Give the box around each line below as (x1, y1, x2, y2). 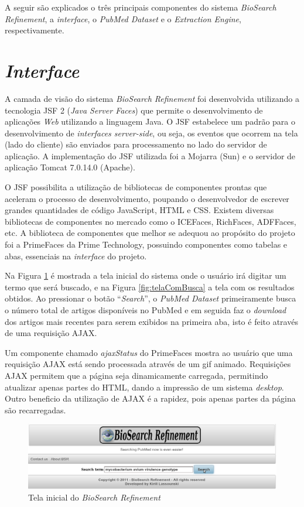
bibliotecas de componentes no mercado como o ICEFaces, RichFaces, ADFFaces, (5, 215, 296, 227)
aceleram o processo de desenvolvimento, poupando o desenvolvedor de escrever (5, 192, 289, 204)
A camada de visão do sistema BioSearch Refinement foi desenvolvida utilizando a (5, 92, 299, 104)
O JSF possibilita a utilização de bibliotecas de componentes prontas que (5, 181, 267, 193)
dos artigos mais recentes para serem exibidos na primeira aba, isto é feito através (5, 315, 298, 327)
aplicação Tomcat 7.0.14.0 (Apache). (5, 161, 135, 173)
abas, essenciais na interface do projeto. (5, 249, 147, 262)
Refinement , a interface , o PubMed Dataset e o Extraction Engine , (5, 12, 241, 25)
